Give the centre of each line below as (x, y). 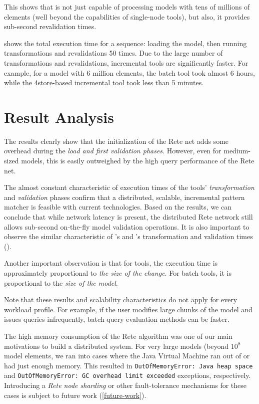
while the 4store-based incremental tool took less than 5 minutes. (104, 82)
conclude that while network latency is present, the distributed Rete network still (128, 217)
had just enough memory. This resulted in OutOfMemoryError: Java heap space (128, 365)
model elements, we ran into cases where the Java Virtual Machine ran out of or (127, 356)
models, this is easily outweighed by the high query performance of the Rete (138, 161)
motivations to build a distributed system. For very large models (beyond (116, 346)
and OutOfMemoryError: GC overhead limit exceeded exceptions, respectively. (127, 375)
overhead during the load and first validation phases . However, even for (113, 151)
